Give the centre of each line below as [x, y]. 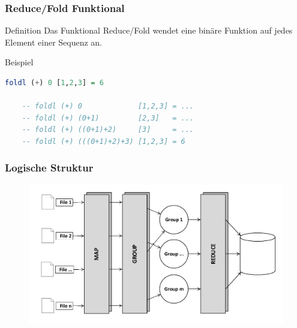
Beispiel [19, 62]
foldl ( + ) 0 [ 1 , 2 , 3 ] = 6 [54, 83]
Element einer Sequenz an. [54, 42]
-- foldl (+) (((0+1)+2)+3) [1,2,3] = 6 [103, 141]
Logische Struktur [49, 168]
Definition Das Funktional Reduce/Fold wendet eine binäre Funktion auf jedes [149, 30]
